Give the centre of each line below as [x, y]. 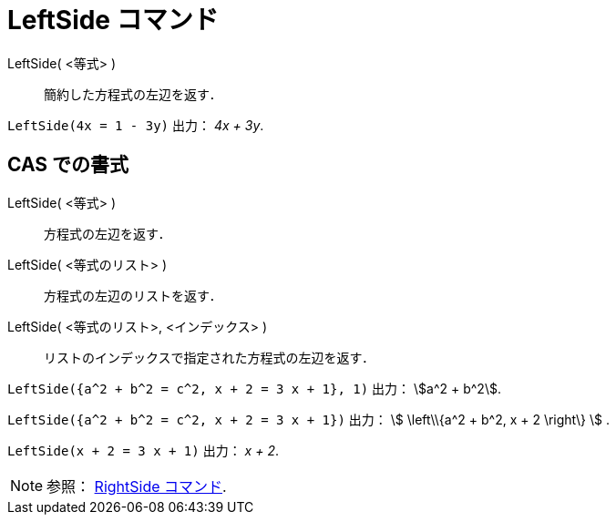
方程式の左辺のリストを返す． [133, 295]
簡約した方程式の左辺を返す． [133, 94]
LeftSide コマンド [113, 20]
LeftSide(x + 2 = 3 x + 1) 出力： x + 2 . [143, 450]
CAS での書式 [68, 165]
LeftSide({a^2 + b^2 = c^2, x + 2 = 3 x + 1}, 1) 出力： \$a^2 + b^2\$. [254, 388]
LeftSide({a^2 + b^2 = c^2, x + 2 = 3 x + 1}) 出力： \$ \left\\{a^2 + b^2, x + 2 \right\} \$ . [308, 419]
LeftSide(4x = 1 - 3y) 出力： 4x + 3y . [136, 125]
